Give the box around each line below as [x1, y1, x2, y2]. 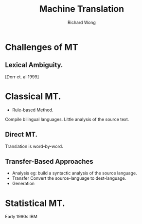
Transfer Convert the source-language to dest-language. [12, 175, 126, 181]
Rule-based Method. [12, 107, 53, 113]
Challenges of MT [5, 41, 79, 52]
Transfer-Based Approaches [5, 157, 93, 166]
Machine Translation [39, 3, 124, 15]
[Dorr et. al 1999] [5, 74, 39, 80]
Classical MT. [5, 91, 61, 102]
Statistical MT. [5, 198, 65, 208]
